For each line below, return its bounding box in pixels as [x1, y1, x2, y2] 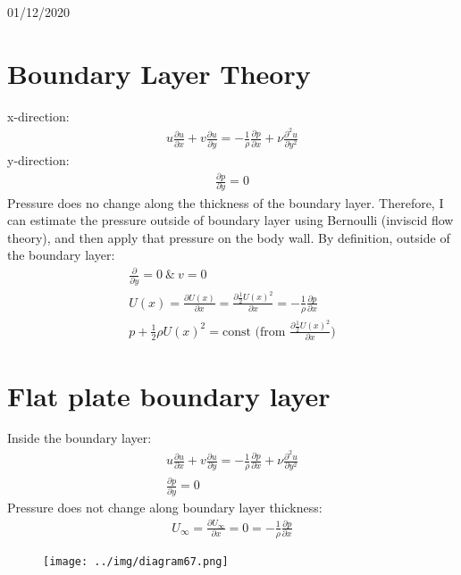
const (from [222, 325, 286, 338]
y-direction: [7, 151, 70, 170]
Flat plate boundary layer [7, 377, 331, 413]
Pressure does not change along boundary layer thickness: [7, 497, 323, 516]
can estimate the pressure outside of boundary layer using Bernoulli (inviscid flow [7, 211, 454, 229]
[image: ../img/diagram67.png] [43, 554, 229, 568]
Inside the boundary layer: [7, 429, 152, 447]
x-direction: [7, 106, 70, 125]
